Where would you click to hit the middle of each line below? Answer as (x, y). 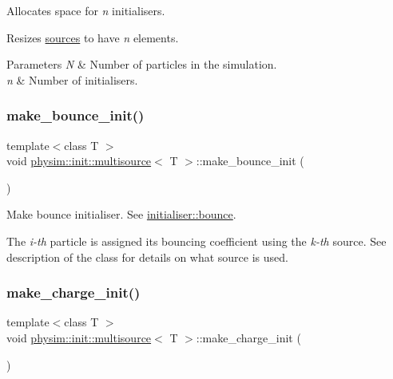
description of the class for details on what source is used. (147, 257)
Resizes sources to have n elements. (93, 37)
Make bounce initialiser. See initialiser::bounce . (121, 214)
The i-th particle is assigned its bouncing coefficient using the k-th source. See (196, 241)
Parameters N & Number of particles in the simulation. (142, 64)
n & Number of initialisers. (72, 79)
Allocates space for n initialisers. (86, 10)
